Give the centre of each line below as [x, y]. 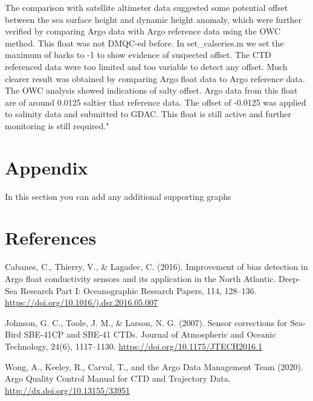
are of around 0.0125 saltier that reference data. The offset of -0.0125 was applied [156, 102]
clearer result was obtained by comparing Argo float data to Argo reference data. [155, 78]
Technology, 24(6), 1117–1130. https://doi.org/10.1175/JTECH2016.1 [134, 346]
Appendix [47, 167]
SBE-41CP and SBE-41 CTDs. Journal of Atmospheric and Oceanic [150, 334]
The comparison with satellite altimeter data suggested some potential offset [147, 7]
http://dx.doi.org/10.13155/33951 [67, 390]
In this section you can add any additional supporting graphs [118, 196]
